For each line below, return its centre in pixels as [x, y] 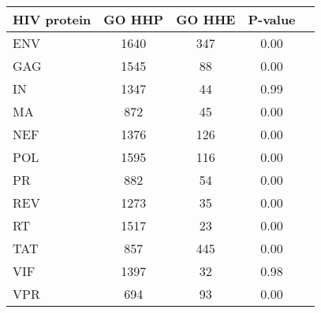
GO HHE [206, 19]
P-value [272, 19]
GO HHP [134, 19]
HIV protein [52, 19]
